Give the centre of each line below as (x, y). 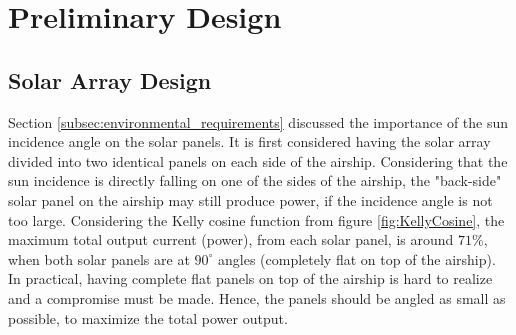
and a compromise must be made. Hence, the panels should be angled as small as (257, 297)
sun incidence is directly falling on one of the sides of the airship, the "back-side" (255, 180)
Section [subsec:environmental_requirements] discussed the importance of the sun (258, 121)
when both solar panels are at (99, 258)
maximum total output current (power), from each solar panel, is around (231, 239)
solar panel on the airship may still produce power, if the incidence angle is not (250, 199)
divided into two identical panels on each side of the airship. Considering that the (258, 160)
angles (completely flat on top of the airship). (357, 258)
